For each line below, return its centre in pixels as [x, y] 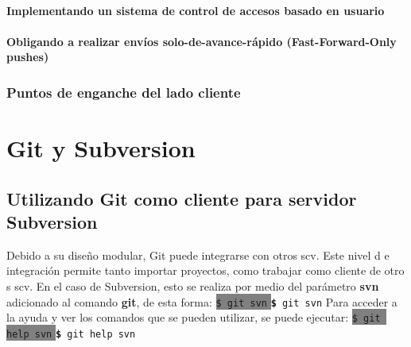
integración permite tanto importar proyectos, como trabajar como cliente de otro [205, 270]
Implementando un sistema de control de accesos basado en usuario [196, 10]
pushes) [28, 57]
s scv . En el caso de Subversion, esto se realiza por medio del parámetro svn [193, 285]
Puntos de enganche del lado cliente [124, 92]
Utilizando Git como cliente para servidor [182, 198]
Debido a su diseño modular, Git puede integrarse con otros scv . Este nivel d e [198, 254]
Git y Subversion [101, 148]
